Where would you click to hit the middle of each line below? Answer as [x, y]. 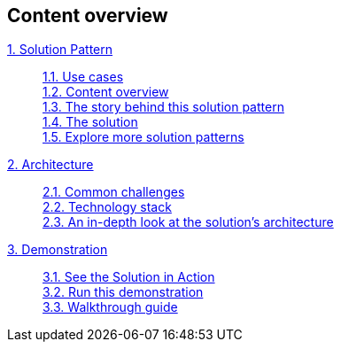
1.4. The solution [90, 122]
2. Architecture [50, 165]
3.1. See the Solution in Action [129, 277]
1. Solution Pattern [60, 50]
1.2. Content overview [106, 92]
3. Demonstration [58, 250]
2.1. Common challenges [114, 192]
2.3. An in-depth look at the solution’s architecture [188, 222]
